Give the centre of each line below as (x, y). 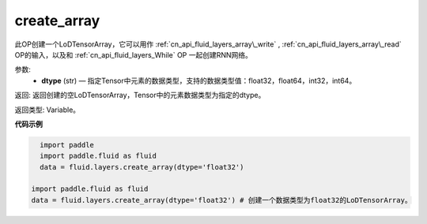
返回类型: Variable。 (47, 110)
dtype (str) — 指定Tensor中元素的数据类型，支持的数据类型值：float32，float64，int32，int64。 (199, 80)
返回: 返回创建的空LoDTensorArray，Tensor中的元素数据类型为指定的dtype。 (140, 95)
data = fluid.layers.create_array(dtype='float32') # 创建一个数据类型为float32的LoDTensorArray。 (221, 200)
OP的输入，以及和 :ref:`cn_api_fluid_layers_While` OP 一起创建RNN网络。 (134, 54)
